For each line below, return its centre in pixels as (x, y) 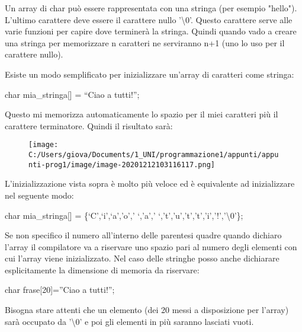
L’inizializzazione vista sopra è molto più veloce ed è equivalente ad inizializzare (150, 183)
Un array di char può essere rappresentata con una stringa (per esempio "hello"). (151, 8)
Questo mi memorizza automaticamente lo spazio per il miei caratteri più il (142, 114)
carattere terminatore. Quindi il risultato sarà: (89, 125)
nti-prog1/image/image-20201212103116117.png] (122, 165)
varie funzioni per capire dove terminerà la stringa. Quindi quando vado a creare (151, 31)
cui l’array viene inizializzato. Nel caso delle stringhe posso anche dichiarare (142, 258)
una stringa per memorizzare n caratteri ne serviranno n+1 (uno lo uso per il (145, 42)
